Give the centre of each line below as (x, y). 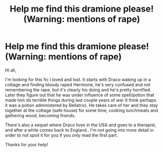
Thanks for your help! (27, 144)
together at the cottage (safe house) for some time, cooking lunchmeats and (81, 110)
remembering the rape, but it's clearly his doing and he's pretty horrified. (78, 90)
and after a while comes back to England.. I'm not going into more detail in (80, 130)
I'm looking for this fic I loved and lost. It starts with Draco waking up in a (78, 79)
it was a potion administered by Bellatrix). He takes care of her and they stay (81, 105)
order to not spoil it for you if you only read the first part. (62, 135)
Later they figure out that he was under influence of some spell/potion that (80, 95)
